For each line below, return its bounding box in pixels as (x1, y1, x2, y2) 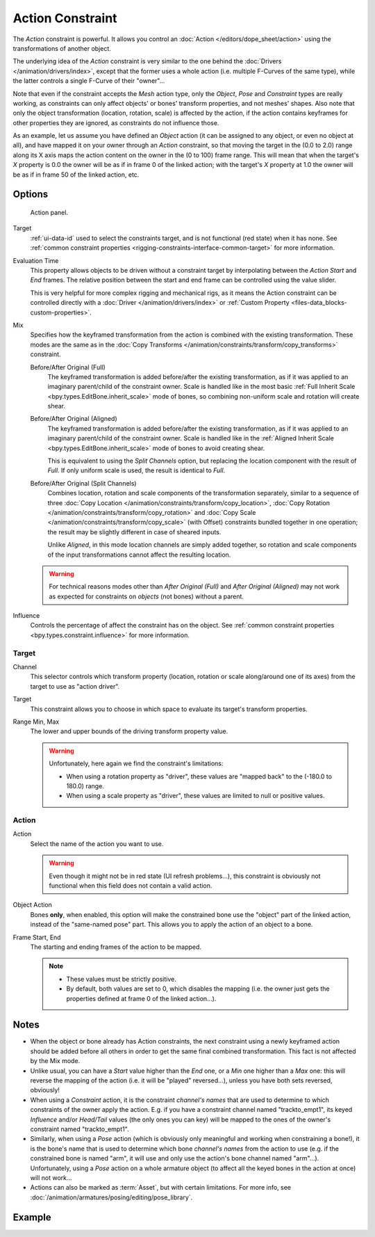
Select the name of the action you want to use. (30, 839, 164, 848)
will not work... (30, 1173, 72, 1182)
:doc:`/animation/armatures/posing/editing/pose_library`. (30, 1193, 193, 1202)
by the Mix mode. (30, 1057, 81, 1065)
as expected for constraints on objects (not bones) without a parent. (49, 592, 244, 600)
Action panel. (30, 209, 69, 217)
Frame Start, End (12, 933, 62, 941)
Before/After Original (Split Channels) (30, 479, 137, 487)
